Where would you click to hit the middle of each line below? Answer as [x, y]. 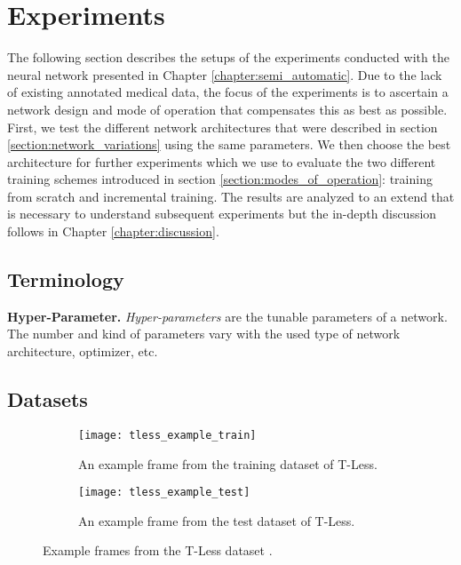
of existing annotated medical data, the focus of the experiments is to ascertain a [228, 92]
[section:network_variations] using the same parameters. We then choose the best [229, 144]
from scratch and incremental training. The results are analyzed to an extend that [231, 196]
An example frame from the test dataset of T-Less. [217, 520]
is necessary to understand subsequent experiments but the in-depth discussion [222, 214]
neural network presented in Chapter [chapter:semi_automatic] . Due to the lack [225, 74]
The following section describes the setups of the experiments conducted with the [228, 57]
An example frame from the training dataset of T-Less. [228, 463]
